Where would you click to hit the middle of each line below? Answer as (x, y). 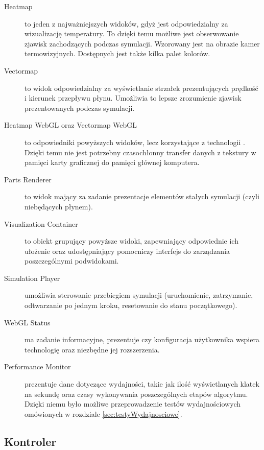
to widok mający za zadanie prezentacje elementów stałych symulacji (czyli (142, 196)
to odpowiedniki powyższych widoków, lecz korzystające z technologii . (135, 142)
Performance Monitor (38, 366)
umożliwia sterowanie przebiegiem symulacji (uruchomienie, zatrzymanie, (139, 295)
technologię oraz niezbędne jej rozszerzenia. (92, 349)
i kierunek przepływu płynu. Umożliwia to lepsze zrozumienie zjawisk (133, 98)
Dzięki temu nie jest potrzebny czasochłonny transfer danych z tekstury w (140, 152)
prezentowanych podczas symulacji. (80, 108)
